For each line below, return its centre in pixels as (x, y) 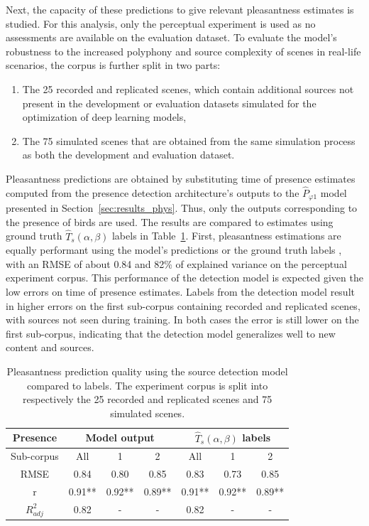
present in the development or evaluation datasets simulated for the (169, 103)
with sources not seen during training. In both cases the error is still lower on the (182, 320)
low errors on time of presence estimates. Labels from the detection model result (180, 291)
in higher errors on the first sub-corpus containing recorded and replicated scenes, (183, 305)
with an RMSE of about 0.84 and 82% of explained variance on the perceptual (176, 263)
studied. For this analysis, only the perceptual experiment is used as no (161, 23)
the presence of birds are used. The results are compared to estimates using (170, 221)
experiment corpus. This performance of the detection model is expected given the (184, 278)
